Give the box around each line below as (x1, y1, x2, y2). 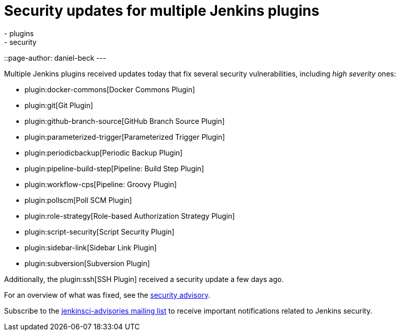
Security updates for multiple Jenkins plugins (4, 2, 319, 19)
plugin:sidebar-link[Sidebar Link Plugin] (24, 243, 157, 252)
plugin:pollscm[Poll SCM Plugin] (24, 195, 132, 204)
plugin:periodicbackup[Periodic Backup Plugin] (24, 148, 183, 157)
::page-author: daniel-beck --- (4, 53, 106, 62)
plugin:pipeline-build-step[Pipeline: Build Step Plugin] (24, 164, 204, 173)
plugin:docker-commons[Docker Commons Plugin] (24, 85, 195, 94)
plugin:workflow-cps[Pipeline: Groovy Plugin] (24, 179, 177, 189)
